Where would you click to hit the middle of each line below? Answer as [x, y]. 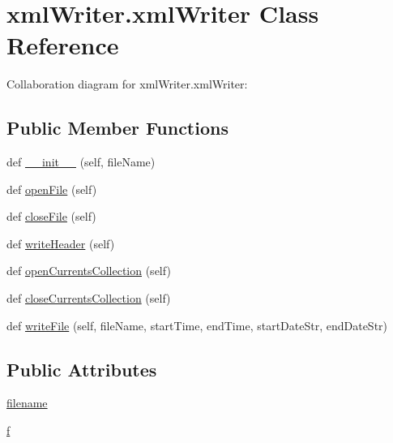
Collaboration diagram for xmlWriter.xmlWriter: [127, 84]
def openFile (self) [52, 189]
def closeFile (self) [51, 216]
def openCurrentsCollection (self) [89, 271]
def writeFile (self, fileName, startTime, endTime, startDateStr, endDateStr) [197, 325]
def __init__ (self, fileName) [81, 162]
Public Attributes [82, 369]
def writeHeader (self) [61, 243]
